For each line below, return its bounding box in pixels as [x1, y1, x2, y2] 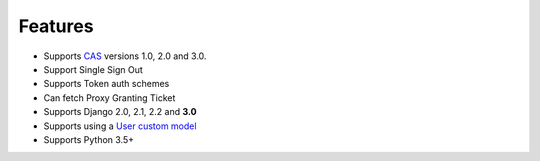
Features [18, 15, 94, 37]
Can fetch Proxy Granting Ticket [43, 91, 176, 104]
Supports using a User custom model [43, 120, 197, 132]
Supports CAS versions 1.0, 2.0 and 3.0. [43, 50, 207, 62]
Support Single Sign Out [43, 63, 144, 75]
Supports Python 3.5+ [43, 133, 135, 145]
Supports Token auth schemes [43, 78, 170, 90]
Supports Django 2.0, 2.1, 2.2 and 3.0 [43, 106, 197, 118]
